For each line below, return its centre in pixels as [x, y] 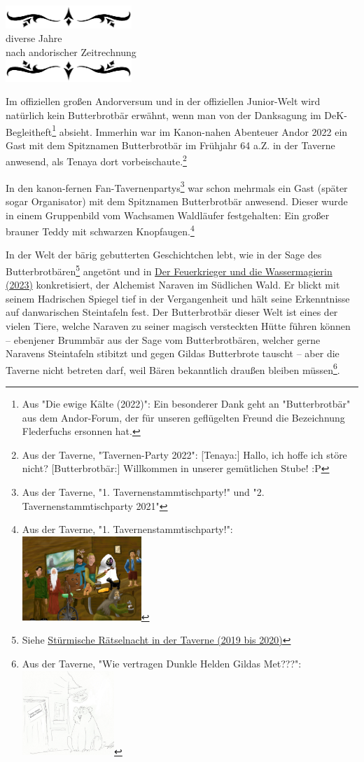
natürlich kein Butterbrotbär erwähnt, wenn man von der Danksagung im [163, 115]
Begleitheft [29, 131]
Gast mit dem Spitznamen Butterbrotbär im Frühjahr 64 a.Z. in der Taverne [170, 145]
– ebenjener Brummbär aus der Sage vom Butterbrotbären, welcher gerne [163, 339]
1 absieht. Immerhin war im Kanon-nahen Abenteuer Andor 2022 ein [200, 130]
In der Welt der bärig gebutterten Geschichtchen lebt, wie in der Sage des [164, 255]
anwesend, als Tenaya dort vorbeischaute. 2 [96, 160]
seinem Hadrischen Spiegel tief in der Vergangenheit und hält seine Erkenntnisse [178, 298]
